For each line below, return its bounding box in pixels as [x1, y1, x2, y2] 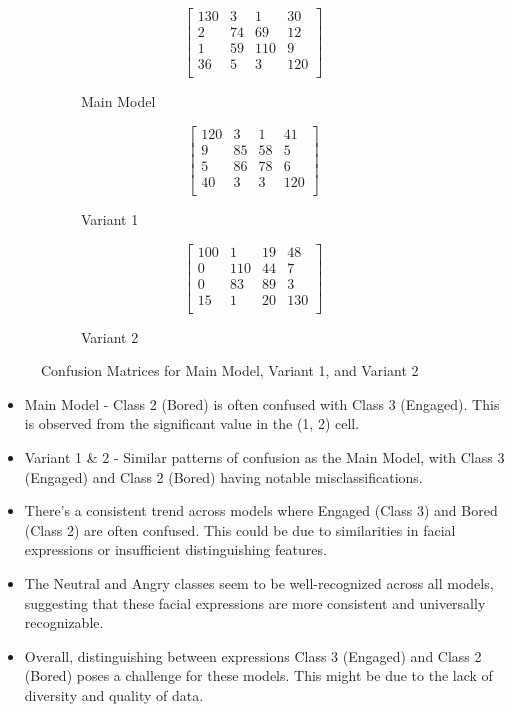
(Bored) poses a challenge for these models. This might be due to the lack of [24, 665, 493, 686]
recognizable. [24, 612, 104, 633]
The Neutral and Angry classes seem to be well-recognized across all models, [24, 573, 494, 593]
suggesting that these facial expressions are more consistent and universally [24, 592, 486, 613]
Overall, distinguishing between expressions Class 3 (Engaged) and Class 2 [24, 645, 482, 666]
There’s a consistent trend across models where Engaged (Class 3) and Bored [24, 500, 498, 521]
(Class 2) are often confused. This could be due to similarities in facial [24, 519, 456, 540]
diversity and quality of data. [24, 684, 204, 705]
